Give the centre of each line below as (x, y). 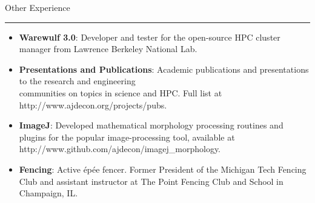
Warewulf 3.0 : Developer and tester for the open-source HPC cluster (150, 37)
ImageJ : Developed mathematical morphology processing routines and (151, 125)
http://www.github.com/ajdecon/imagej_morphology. (120, 149)
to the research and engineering (77, 81)
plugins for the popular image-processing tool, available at (127, 137)
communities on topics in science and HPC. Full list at (121, 92)
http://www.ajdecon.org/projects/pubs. (93, 105)
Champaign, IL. (48, 193)
